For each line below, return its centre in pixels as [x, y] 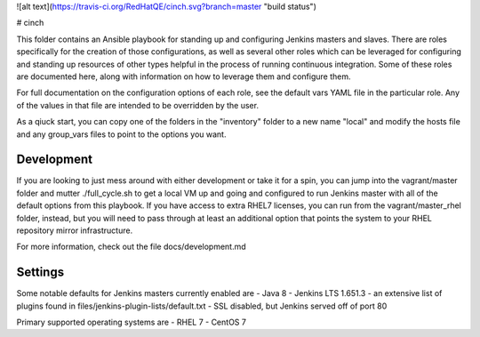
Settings [40, 273]
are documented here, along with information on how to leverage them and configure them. [184, 76]
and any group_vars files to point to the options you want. [121, 134]
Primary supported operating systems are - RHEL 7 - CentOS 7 [131, 322]
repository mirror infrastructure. [75, 230]
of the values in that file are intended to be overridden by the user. [138, 105]
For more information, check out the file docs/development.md [131, 247]
